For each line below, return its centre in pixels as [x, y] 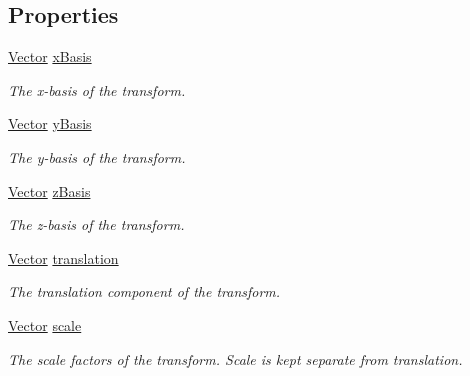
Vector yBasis [50, 123]
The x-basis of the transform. [97, 89]
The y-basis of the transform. [97, 156]
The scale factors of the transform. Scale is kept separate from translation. [235, 358]
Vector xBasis [50, 56]
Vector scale [45, 324]
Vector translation [63, 257]
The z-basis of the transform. [96, 224]
